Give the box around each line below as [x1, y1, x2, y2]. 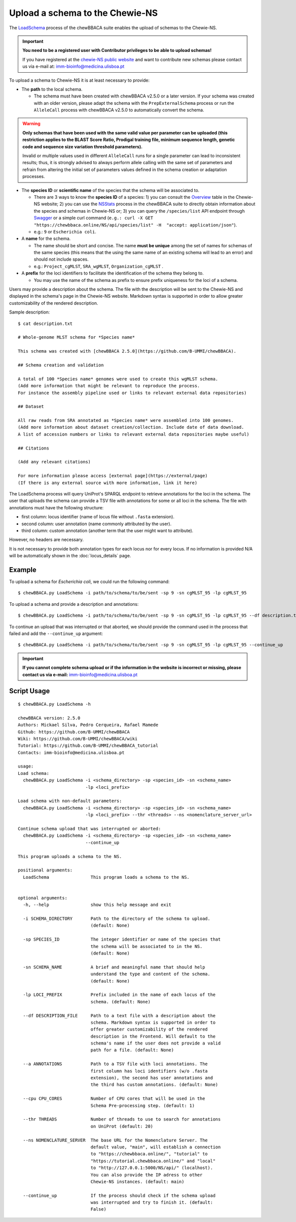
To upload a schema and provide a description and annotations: [9, 601, 139, 607]
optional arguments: [18, 895, 68, 901]
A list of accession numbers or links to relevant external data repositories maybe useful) [18, 431, 250, 437]
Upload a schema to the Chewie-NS [9, 7, 158, 18]
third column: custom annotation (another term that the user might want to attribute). [21, 527, 193, 534]
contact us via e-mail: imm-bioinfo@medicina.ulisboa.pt [22, 672, 138, 678]
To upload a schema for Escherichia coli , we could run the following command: [9, 579, 170, 585]
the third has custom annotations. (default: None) [90, 1082, 219, 1087]
